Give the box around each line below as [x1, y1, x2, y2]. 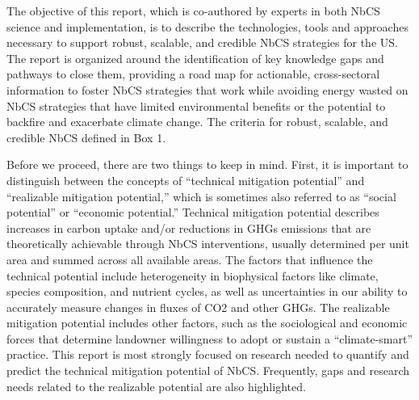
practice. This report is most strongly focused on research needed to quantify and [6, 346, 409, 363]
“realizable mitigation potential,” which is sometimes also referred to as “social [6, 187, 396, 204]
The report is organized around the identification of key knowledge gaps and [6, 49, 384, 66]
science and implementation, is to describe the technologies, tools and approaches [6, 18, 409, 35]
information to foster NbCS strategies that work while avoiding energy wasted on [6, 81, 409, 98]
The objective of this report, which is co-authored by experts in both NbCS [6, 2, 380, 19]
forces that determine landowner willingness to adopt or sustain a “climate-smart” [6, 330, 413, 347]
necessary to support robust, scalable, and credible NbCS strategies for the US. [6, 34, 398, 51]
